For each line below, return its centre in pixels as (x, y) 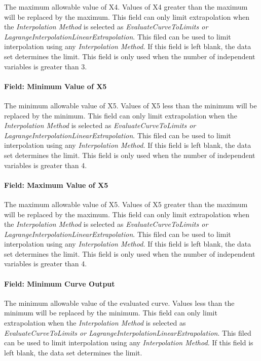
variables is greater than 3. (46, 66)
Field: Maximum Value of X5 (56, 185)
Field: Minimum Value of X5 (55, 86)
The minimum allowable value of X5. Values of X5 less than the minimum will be (130, 105)
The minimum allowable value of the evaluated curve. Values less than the (119, 303)
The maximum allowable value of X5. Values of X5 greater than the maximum (126, 204)
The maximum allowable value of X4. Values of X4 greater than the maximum (126, 7)
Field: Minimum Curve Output (60, 283)
